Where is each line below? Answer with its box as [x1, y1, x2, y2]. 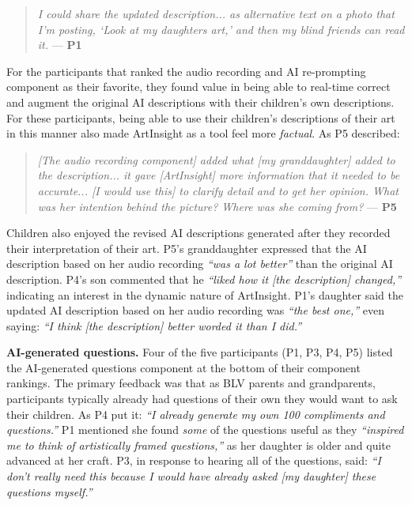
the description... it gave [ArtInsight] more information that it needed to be [37, 167, 400, 183]
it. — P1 [37, 36, 82, 53]
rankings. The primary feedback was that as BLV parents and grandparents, [6, 375, 376, 391]
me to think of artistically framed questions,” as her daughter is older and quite [6, 436, 391, 453]
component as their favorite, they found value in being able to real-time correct [6, 78, 391, 95]
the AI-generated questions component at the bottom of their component [6, 359, 361, 375]
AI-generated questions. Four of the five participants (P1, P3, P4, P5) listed [6, 344, 393, 360]
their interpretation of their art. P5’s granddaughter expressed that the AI [6, 239, 367, 256]
